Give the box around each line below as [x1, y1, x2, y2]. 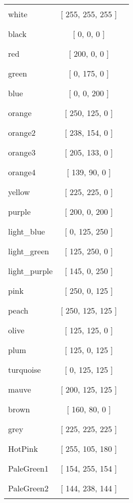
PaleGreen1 [8, 462, 49, 474]
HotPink [8, 443, 38, 454]
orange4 [8, 166, 36, 178]
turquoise [8, 364, 41, 375]
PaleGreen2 [8, 482, 49, 494]
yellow [8, 186, 30, 198]
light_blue [8, 225, 45, 237]
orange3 [8, 146, 36, 158]
